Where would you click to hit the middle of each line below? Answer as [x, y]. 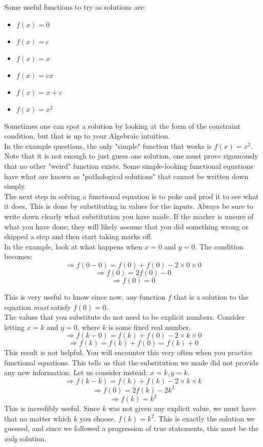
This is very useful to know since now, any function [85, 296]
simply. [15, 186]
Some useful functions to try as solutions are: [75, 7]
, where [89, 327]
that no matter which [38, 418]
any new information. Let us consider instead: [76, 372]
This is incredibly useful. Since [52, 408]
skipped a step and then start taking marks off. [78, 236]
